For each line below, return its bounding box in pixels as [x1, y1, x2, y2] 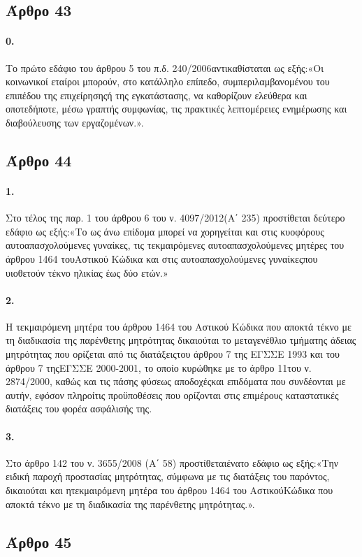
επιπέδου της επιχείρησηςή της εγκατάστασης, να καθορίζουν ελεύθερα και [6, 87, 307, 102]
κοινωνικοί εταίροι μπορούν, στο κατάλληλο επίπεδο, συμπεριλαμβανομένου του [6, 74, 330, 89]
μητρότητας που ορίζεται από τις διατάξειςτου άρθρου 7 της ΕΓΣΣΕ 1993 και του [6, 347, 340, 361]
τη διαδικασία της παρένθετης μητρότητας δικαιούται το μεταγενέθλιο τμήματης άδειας [6, 333, 356, 347]
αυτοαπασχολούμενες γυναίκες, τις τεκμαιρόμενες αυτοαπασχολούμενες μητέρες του [6, 238, 345, 252]
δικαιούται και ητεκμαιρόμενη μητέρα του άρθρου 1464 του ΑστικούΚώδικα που [6, 483, 333, 498]
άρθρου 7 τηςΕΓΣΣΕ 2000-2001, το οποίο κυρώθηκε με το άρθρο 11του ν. [6, 360, 312, 375]
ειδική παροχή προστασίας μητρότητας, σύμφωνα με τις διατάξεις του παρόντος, [6, 469, 330, 484]
